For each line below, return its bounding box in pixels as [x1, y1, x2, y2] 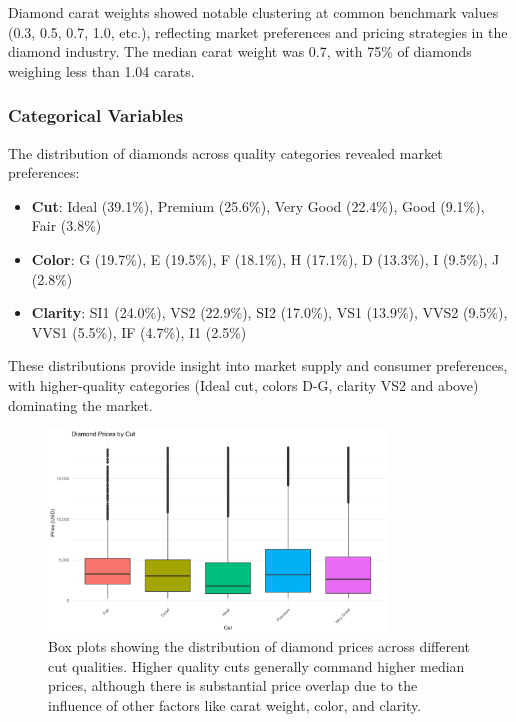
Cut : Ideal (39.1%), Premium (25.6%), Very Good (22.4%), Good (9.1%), [31, 195, 485, 216]
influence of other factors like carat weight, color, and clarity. [48, 694, 422, 715]
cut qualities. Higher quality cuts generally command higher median [48, 655, 465, 676]
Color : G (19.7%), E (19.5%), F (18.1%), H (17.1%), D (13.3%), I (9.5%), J [31, 248, 500, 269]
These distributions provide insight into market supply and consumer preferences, [8, 355, 508, 376]
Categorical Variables [8, 103, 184, 128]
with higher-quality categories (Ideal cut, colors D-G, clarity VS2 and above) [8, 374, 479, 395]
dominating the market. [8, 394, 153, 415]
